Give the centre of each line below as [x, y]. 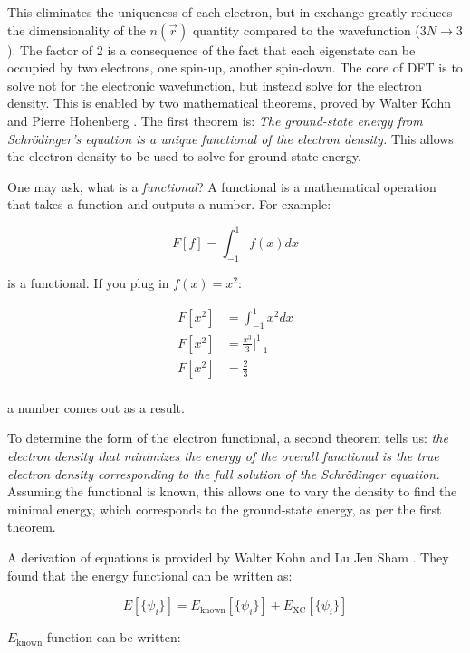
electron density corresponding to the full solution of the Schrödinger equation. [224, 473]
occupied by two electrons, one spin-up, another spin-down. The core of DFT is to [235, 67]
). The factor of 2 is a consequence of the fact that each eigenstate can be [211, 49]
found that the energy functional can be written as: [150, 575]
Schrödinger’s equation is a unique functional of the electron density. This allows [230, 138]
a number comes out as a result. [96, 407]
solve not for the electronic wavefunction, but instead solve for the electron [215, 85]
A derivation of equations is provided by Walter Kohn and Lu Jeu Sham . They [228, 557]
